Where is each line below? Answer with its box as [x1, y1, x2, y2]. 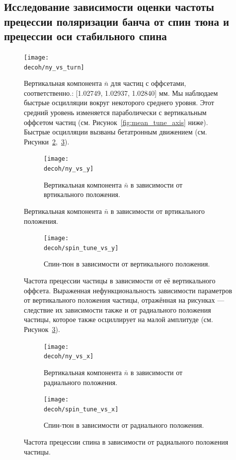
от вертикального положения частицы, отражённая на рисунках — [24, 295, 225, 305]
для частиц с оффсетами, [110, 78, 186, 88]
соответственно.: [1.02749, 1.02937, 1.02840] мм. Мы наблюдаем [24, 87, 218, 98]
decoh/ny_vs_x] [44, 353, 94, 360]
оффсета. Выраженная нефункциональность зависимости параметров [24, 285, 233, 295]
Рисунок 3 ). [24, 324, 60, 334]
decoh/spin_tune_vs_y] [44, 244, 119, 252]
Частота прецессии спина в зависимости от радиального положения [24, 437, 229, 447]
